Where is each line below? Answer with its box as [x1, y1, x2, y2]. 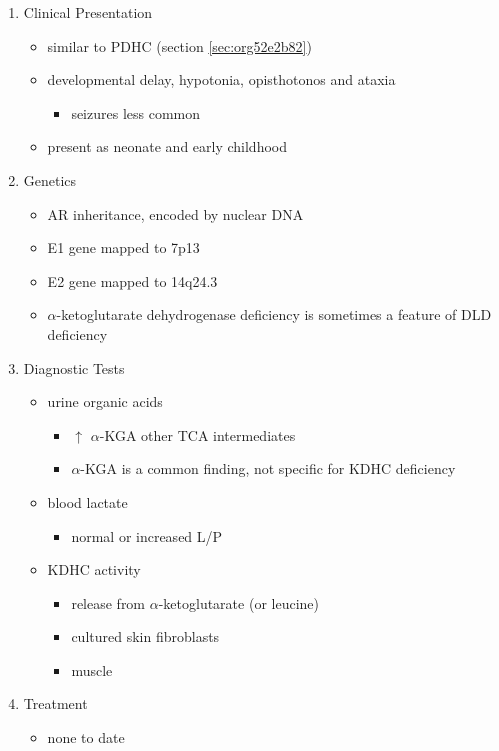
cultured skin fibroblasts [71, 626, 220, 647]
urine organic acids [47, 391, 163, 412]
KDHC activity [47, 559, 141, 580]
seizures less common [71, 102, 201, 123]
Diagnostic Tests [23, 357, 125, 378]
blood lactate [47, 491, 128, 512]
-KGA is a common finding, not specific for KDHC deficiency [80, 458, 456, 479]
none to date [47, 727, 125, 748]
